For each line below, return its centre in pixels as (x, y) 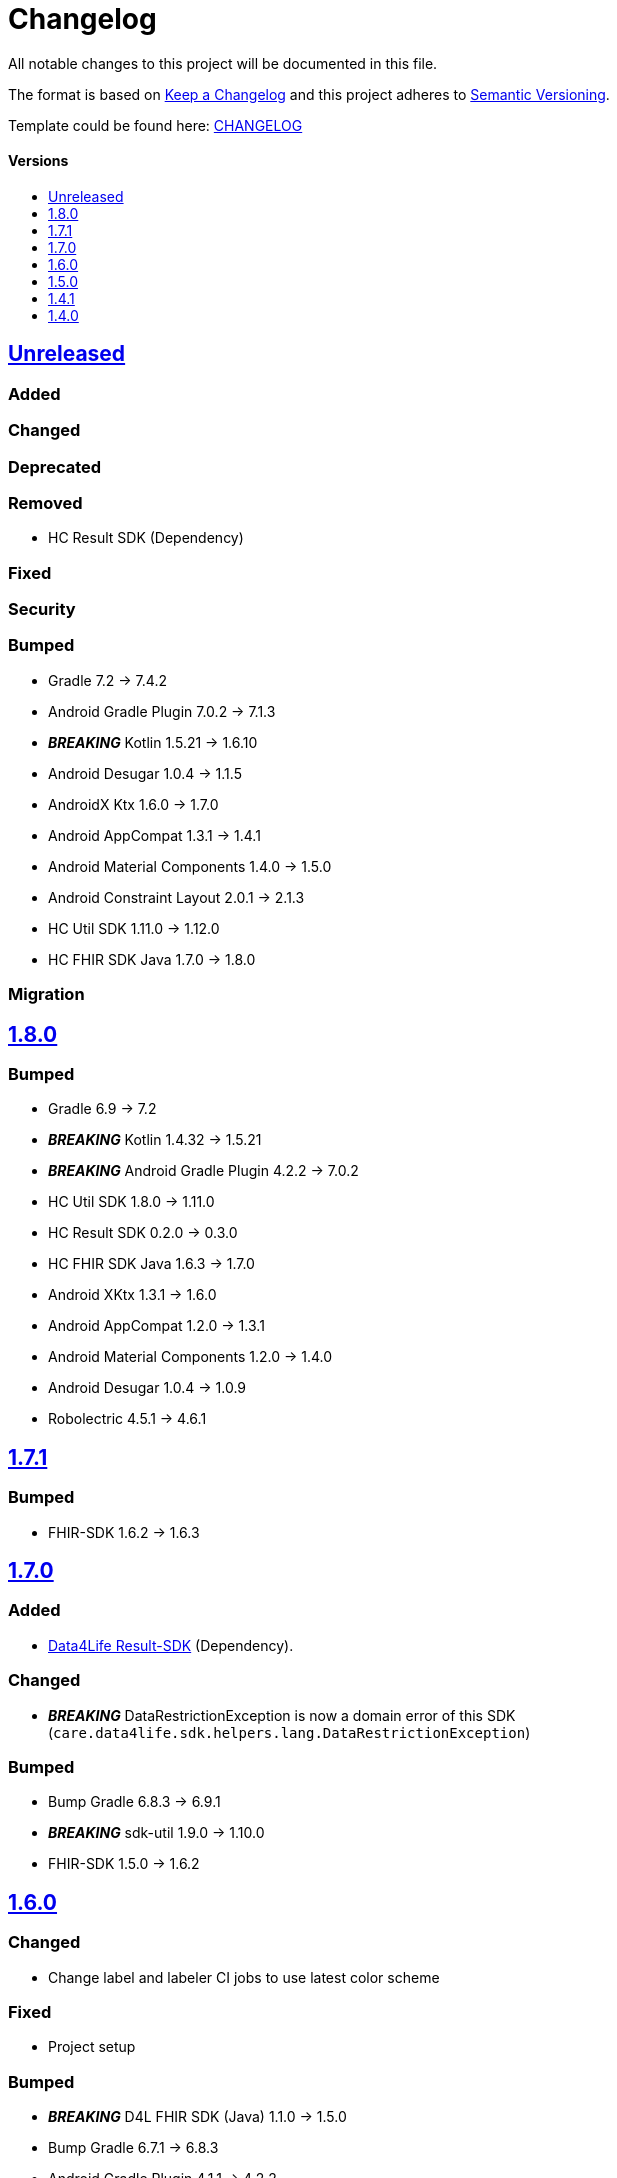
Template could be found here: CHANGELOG (155, 125)
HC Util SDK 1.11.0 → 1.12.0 (134, 928)
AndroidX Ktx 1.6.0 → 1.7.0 (133, 804)
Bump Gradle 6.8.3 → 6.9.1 (134, 1802)
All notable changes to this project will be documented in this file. (223, 63)
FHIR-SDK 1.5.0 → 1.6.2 (124, 1864)
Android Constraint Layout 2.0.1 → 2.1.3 (176, 897)
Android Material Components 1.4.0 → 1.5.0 (190, 866)
